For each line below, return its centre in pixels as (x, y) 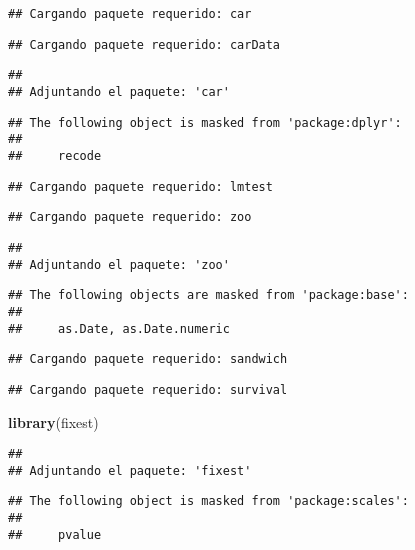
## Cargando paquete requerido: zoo (130, 217)
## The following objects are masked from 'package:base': (208, 295)
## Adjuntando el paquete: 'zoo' (119, 264)
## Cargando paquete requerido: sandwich (148, 359)
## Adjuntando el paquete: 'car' (119, 91)
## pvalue (55, 534)
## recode (55, 155)
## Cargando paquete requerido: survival (148, 389)
